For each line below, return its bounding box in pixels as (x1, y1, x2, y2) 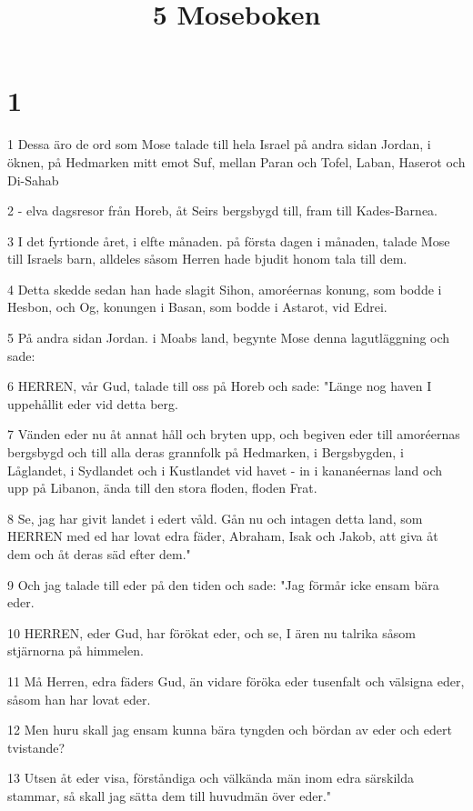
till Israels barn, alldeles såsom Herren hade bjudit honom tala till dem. (7, 249, 408, 268)
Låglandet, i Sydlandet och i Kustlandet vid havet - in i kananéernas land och (7, 460, 442, 479)
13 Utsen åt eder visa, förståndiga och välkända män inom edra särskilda (7, 768, 414, 787)
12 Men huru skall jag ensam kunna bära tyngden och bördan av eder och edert (7, 720, 452, 739)
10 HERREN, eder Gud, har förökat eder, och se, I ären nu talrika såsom (7, 623, 416, 642)
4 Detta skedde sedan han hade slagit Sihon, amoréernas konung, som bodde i (7, 279, 442, 298)
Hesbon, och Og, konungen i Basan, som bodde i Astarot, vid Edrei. (7, 297, 387, 316)
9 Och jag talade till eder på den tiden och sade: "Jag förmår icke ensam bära (7, 575, 439, 594)
